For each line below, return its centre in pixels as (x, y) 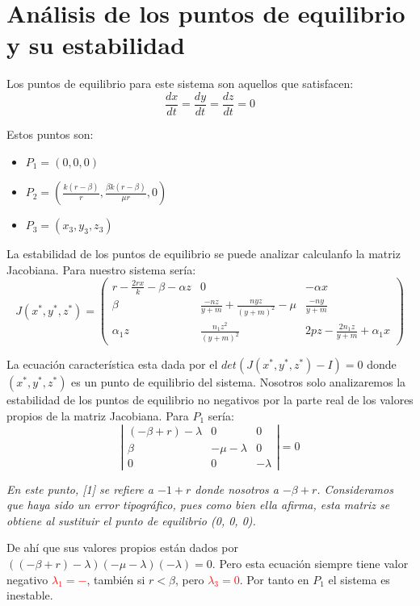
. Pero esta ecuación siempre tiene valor (310, 564)
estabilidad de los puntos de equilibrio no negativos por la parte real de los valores (210, 400)
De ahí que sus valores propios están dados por (122, 547)
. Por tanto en (274, 579)
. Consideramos (355, 489)
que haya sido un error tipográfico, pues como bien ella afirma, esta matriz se (198, 505)
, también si (116, 579)
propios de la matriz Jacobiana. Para (98, 415)
